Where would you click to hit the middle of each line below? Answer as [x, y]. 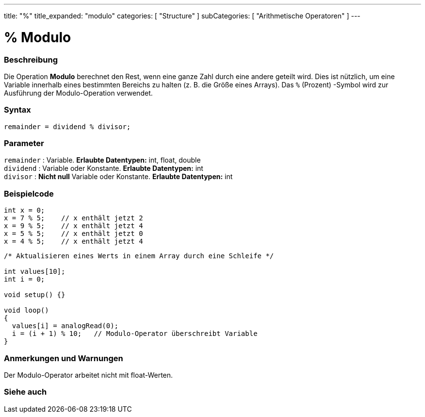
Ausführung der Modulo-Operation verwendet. [78, 93]
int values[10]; [35, 272]
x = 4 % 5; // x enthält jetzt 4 [74, 242]
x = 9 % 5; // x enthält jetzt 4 [74, 226]
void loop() [26, 310]
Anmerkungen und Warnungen [64, 358]
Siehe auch [25, 392]
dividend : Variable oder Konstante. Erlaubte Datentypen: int [104, 168]
